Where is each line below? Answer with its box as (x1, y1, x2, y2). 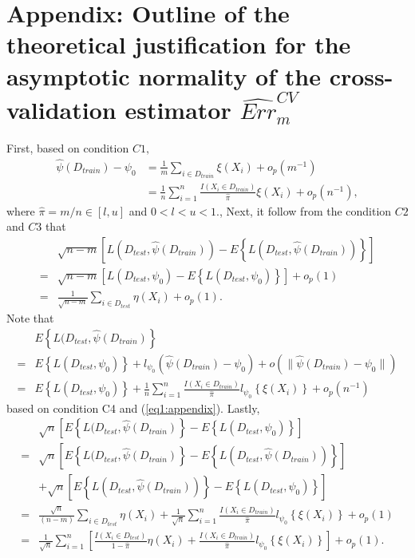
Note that (6, 310, 54, 326)
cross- (329, 59, 393, 92)
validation (6, 93, 117, 126)
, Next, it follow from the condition (219, 202, 392, 219)
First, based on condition (6, 140, 129, 156)
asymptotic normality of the (6, 59, 321, 92)
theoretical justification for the (6, 28, 351, 61)
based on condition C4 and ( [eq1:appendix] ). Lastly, (6, 399, 260, 416)
